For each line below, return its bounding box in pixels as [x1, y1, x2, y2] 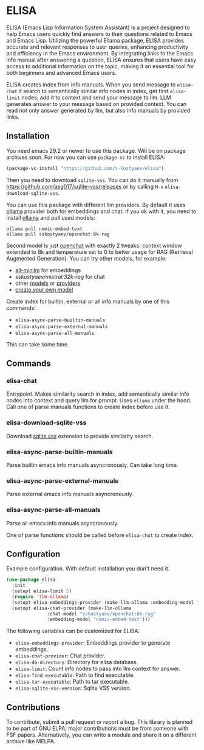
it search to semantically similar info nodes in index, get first [18, 87, 169, 94]
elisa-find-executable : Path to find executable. [15, 671, 135, 679]
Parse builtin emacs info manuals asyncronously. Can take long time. [6, 461, 178, 469]
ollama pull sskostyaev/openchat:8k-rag [6, 231, 110, 237]
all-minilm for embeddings [15, 266, 81, 274]
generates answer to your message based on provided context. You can [6, 100, 187, 107]
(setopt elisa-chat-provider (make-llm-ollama [12, 605, 132, 611]
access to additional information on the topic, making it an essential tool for [6, 62, 194, 70]
